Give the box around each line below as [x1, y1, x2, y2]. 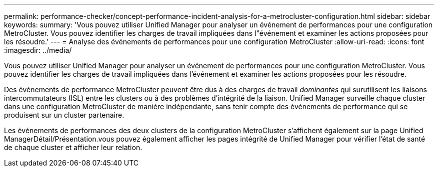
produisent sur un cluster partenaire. [4, 111, 124, 119]
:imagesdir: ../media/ [4, 46, 72, 54]
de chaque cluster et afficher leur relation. [4, 143, 142, 152]
